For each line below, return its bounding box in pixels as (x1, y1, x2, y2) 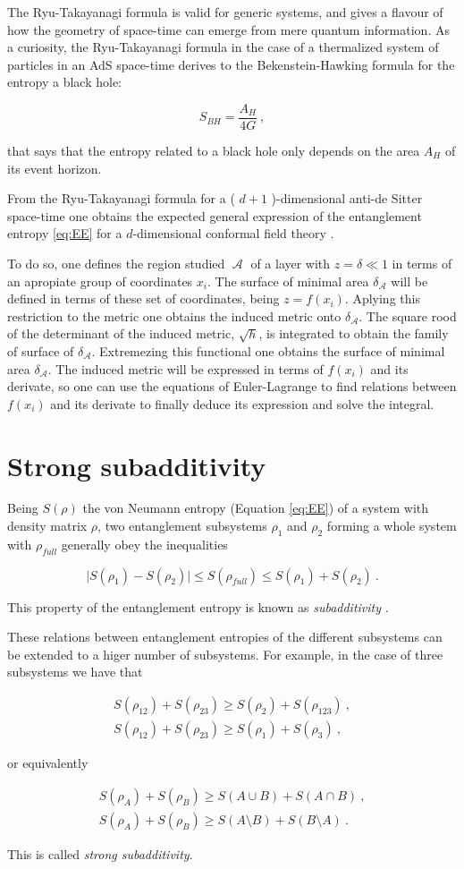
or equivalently (7, 754, 89, 772)
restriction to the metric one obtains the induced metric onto (7, 306, 342, 325)
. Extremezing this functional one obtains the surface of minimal (91, 341, 445, 360)
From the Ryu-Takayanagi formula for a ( (7, 189, 235, 208)
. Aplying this (344, 289, 420, 308)
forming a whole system (326, 516, 457, 535)
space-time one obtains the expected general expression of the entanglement (7, 206, 422, 225)
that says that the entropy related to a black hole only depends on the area (7, 141, 420, 160)
